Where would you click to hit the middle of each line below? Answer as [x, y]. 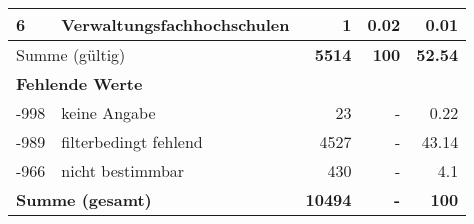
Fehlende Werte [79, 83]
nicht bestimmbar [123, 170]
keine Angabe [108, 112]
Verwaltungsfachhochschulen [175, 24]
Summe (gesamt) [84, 199]
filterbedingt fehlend [132, 141]
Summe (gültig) [71, 54]
